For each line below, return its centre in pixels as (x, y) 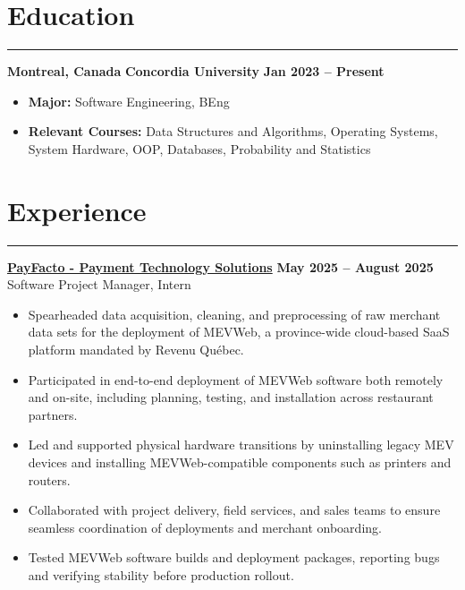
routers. (49, 479)
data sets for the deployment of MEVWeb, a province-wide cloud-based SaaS (239, 332)
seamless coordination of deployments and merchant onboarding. (205, 527)
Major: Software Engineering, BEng (129, 101)
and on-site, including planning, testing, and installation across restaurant (231, 397)
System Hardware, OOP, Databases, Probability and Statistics (199, 148)
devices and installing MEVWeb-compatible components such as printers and (240, 462)
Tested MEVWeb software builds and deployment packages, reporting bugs (234, 557)
